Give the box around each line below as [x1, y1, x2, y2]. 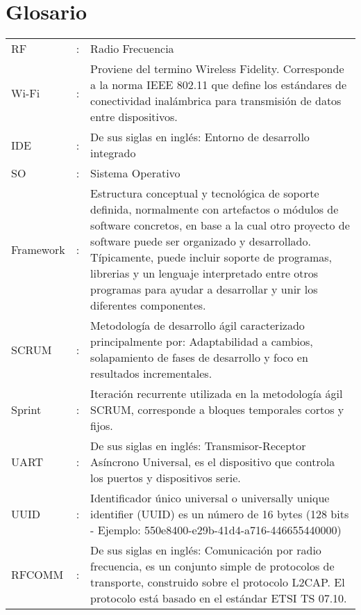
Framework [11, 241, 65, 257]
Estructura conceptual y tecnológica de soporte [90, 185, 319, 202]
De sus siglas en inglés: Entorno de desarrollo [90, 129, 310, 145]
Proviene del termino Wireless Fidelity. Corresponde [90, 61, 344, 77]
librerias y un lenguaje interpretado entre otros [90, 265, 319, 282]
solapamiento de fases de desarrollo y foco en [90, 349, 308, 366]
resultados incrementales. [90, 365, 212, 382]
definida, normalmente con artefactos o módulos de [90, 201, 339, 218]
